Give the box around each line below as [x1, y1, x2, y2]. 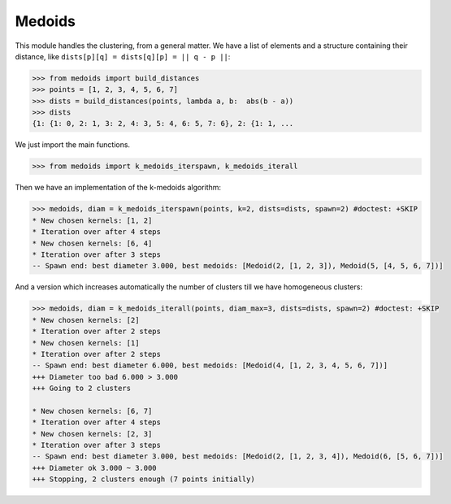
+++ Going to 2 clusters [32, 384, 132, 393]
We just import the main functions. [15, 140, 130, 150]
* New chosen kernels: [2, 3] [32, 429, 153, 438]
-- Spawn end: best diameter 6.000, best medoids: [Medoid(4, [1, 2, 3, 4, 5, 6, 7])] [32, 361, 388, 370]
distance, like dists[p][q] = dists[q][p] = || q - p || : [15, 51, 231, 61]
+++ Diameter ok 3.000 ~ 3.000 [32, 463, 158, 472]
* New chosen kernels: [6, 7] [32, 406, 153, 415]
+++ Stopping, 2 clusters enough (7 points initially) [32, 475, 255, 484]
